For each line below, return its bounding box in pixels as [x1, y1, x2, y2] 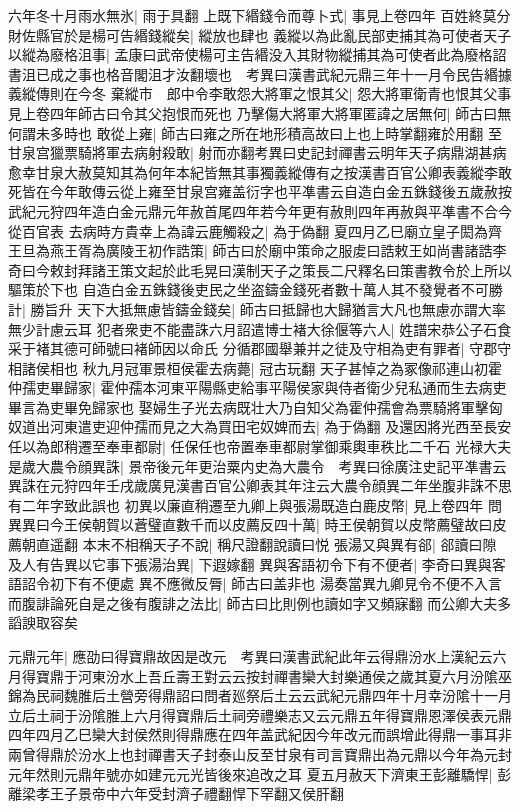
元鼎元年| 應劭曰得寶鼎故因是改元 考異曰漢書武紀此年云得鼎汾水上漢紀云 [8, 646, 493, 666]
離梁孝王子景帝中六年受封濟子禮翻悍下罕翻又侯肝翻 [8, 783, 344, 804]
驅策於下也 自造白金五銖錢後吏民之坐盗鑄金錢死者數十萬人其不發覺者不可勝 [8, 279, 503, 300]
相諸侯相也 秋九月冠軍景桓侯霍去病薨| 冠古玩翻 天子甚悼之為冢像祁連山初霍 [8, 357, 502, 378]
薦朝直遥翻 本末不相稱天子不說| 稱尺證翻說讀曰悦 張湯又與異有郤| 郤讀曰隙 [8, 534, 497, 555]
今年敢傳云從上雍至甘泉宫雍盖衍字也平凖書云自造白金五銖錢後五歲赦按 [49, 181, 512, 202]
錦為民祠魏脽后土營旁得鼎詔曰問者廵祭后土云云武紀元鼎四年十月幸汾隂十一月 [8, 685, 512, 706]
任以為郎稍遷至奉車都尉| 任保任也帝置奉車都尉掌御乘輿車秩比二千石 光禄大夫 [8, 436, 512, 457]
